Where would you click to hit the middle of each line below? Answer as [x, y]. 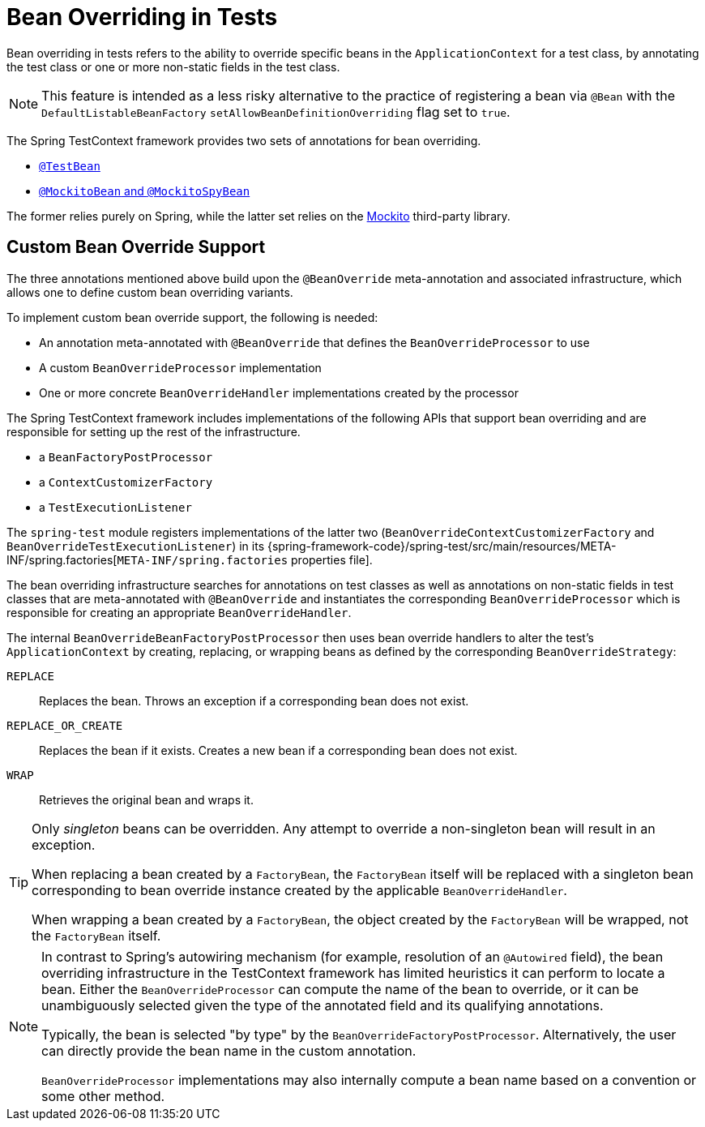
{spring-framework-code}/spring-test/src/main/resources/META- [442, 546]
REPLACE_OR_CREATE [65, 725]
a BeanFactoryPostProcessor [126, 456]
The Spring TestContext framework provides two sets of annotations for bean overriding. [244, 140]
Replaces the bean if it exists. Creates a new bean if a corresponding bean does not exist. [278, 750]
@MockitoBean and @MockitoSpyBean [145, 191]
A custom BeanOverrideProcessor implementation [180, 367]
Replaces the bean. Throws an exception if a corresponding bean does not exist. [254, 701]
